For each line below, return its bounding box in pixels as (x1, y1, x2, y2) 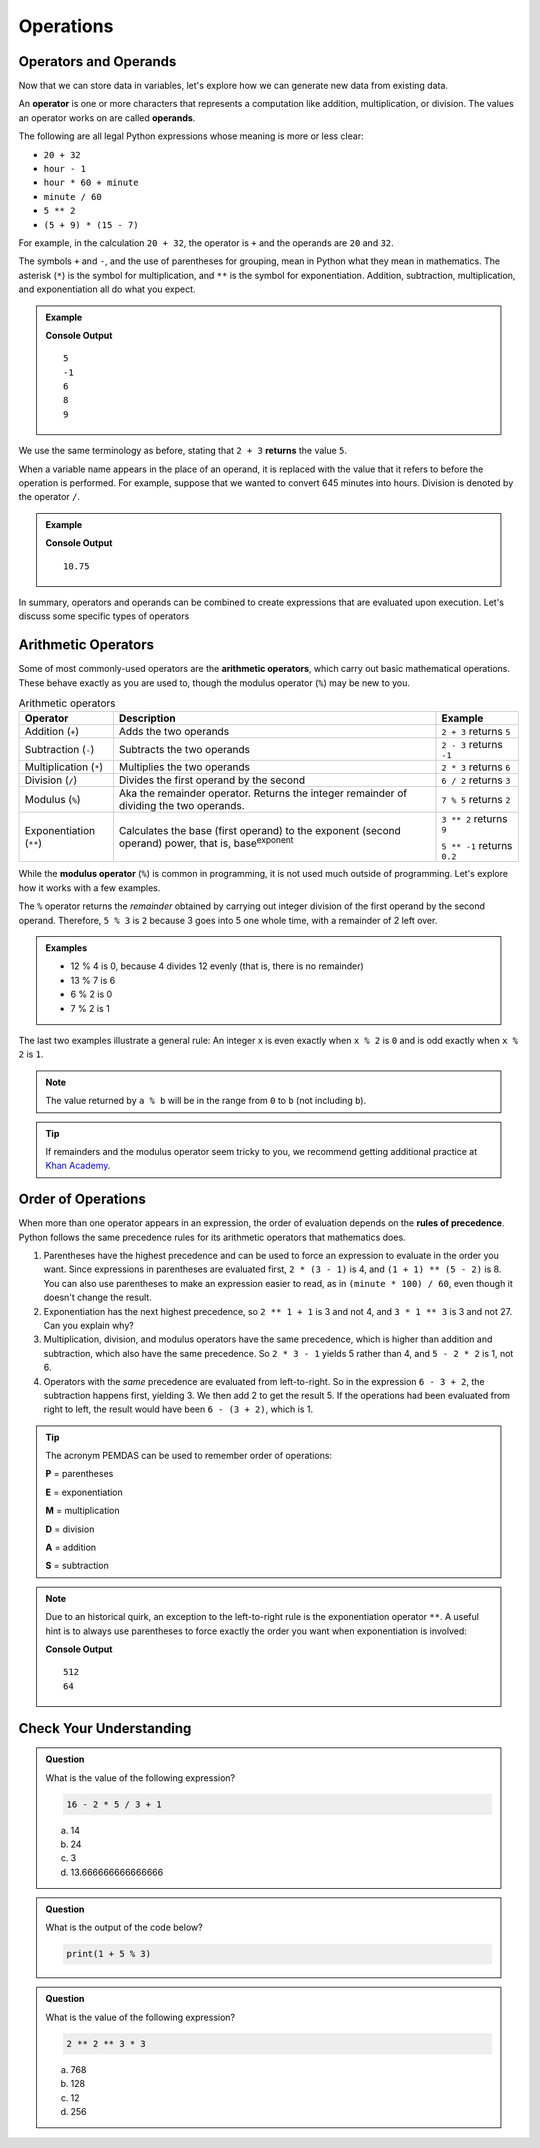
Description (118, 711, 176, 725)
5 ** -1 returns (441, 839, 513, 853)
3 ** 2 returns (441, 812, 508, 826)
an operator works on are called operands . (18, 111, 196, 124)
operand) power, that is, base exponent (118, 835, 294, 850)
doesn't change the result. (43, 1291, 152, 1304)
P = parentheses (45, 1468, 114, 1480)
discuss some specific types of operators (18, 610, 190, 622)
